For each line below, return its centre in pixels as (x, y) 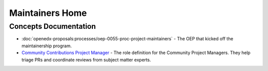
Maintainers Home (48, 13)
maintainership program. (47, 46)
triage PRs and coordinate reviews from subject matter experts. (86, 60)
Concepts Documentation (53, 26)
